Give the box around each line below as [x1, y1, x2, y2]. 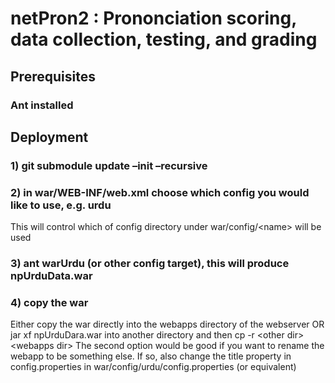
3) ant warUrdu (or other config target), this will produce [10, 257, 290, 271]
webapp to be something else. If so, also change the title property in [10, 350, 292, 362]
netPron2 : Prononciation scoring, [10, 7, 297, 30]
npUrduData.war [10, 269, 93, 283]
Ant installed [10, 98, 74, 112]
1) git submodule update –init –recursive [10, 158, 208, 172]
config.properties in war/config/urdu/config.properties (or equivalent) [10, 361, 297, 373]
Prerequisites [10, 68, 96, 85]
